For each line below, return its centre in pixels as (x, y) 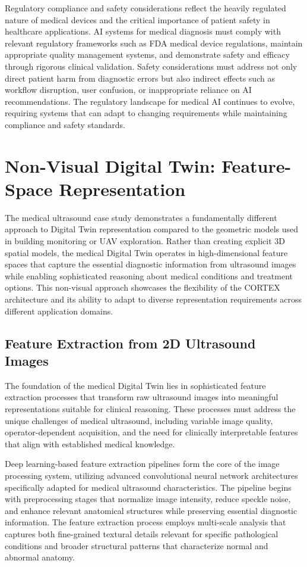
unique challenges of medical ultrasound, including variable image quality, (139, 420)
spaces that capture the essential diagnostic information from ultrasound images (151, 264)
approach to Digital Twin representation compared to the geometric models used (152, 229)
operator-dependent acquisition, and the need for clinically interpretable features (151, 432)
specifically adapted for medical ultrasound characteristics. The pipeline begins (148, 487)
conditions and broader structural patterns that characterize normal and (137, 545)
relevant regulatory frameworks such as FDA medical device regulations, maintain (154, 43)
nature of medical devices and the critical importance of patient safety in (137, 19)
